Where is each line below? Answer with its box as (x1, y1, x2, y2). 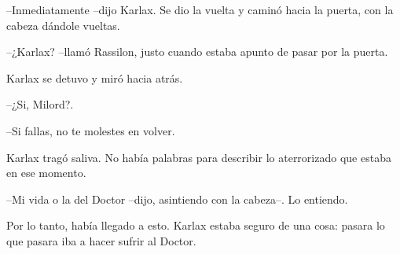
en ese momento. (6, 164, 86, 181)
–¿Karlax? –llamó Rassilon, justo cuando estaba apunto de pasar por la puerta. (6, 43, 388, 60)
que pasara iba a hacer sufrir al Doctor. (6, 232, 196, 248)
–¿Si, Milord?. (6, 96, 74, 112)
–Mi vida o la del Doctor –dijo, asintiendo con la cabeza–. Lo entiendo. (6, 190, 348, 207)
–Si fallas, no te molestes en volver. (6, 122, 175, 138)
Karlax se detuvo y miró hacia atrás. (6, 69, 183, 86)
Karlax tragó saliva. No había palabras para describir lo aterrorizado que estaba (6, 149, 391, 165)
